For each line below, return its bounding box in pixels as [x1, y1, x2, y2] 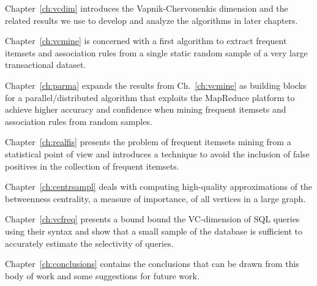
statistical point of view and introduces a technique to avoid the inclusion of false [5, 147, 310, 160]
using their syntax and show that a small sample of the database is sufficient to [5, 224, 302, 237]
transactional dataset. [5, 58, 86, 71]
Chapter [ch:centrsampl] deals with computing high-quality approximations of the [5, 180, 313, 193]
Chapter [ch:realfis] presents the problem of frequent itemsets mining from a [5, 135, 291, 148]
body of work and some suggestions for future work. [5, 269, 200, 282]
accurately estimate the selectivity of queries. [5, 236, 174, 249]
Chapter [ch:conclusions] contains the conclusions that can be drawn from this [5, 257, 299, 270]
